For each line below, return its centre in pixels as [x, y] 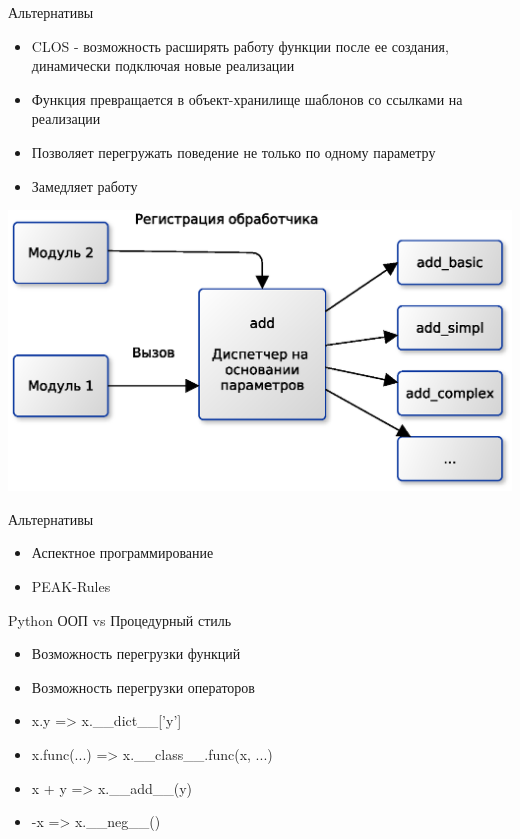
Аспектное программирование [122, 552]
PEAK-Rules [71, 585]
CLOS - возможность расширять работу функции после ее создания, [240, 45]
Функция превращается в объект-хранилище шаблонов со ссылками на [247, 98]
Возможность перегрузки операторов [143, 686]
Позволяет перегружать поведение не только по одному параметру [233, 151]
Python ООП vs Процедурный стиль [120, 619]
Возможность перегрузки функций [136, 653]
